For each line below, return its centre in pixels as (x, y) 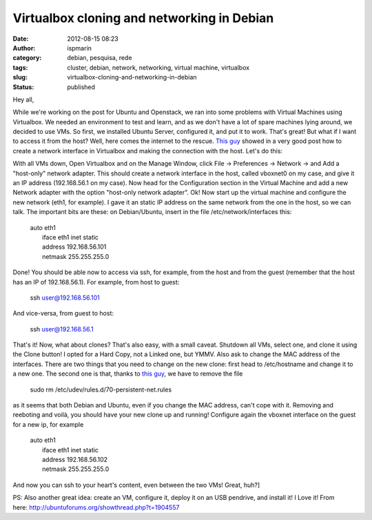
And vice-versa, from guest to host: (63, 314)
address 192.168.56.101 (74, 247)
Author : (24, 48)
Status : (23, 87)
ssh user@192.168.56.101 (65, 298)
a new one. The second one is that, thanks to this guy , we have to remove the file (128, 374)
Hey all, (23, 99)
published (81, 87)
